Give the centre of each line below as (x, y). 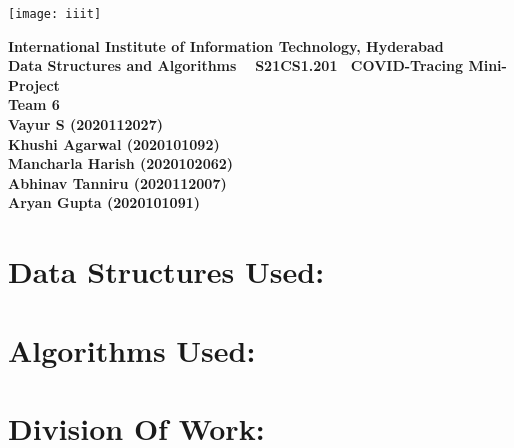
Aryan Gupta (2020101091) (104, 202)
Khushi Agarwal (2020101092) (114, 143)
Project (34, 84)
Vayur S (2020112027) (85, 124)
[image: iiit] (55, 14)
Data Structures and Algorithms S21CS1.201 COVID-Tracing (236, 65)
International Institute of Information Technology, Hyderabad (226, 45)
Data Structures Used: (166, 271)
